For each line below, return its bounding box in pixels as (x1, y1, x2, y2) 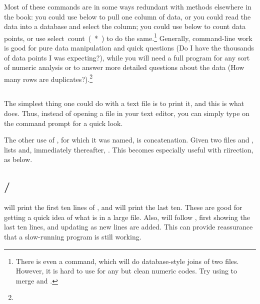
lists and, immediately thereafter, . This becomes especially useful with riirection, (4, 144, 253, 154)
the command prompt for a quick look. (4, 117, 123, 128)
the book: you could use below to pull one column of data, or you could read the (4, 11, 251, 21)
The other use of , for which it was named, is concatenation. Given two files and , (4, 134, 253, 145)
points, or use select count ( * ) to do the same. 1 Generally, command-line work (4, 31, 252, 43)
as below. (4, 154, 32, 164)
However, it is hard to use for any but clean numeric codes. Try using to (15, 265, 237, 276)
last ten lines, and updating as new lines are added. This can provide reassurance (4, 221, 253, 232)
